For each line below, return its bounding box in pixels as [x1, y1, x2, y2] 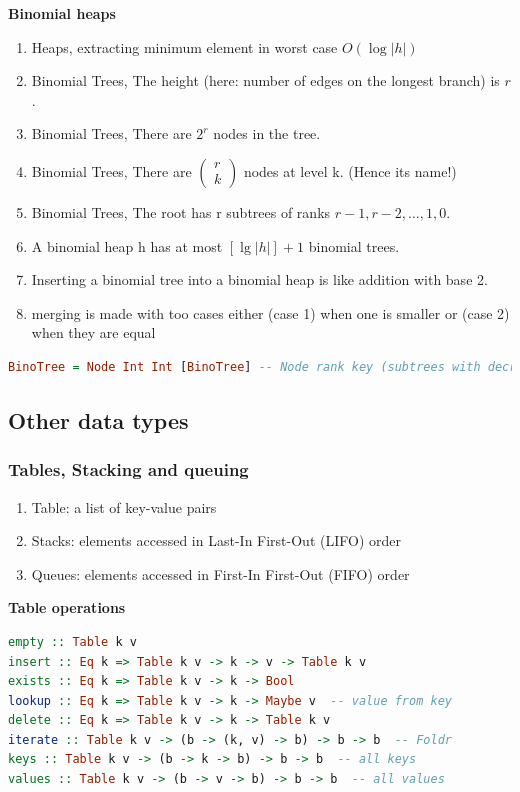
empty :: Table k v [8, 634, 137, 649]
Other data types [8, 404, 189, 435]
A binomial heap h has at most [31, 235, 223, 256]
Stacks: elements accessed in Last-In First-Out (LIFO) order [31, 530, 401, 551]
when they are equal [31, 322, 156, 343]
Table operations [8, 597, 126, 618]
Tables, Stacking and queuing [8, 457, 249, 482]
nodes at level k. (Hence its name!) [243, 160, 457, 181]
